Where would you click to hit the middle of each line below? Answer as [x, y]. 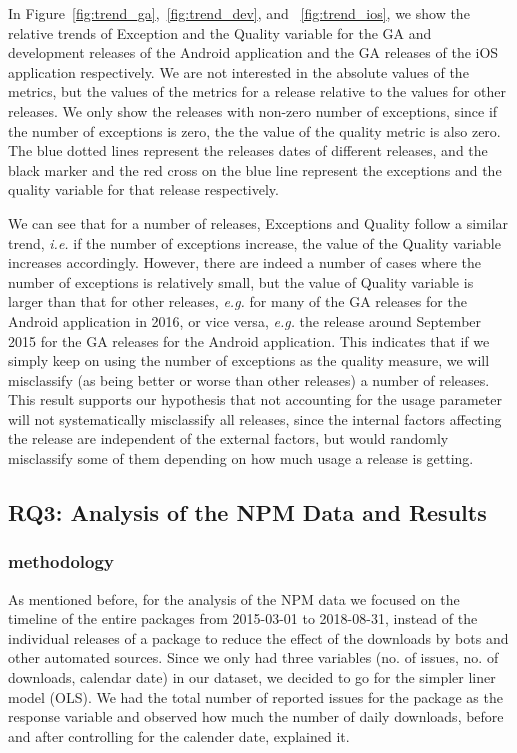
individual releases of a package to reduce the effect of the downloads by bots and [258, 637]
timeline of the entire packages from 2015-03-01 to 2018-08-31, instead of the [243, 618]
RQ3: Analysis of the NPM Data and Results [247, 512]
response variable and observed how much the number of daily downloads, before [256, 716]
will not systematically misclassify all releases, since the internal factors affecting [255, 418]
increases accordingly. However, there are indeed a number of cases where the [245, 262]
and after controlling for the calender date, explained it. [179, 735]
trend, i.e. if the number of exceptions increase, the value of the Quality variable [254, 242]
